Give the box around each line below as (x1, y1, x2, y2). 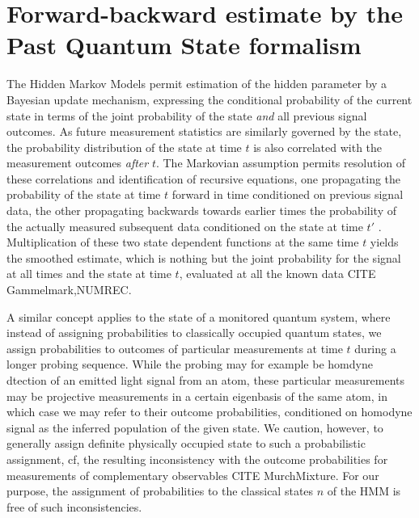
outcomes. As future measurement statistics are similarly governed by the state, (6, 123, 402, 140)
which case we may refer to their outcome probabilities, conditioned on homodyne (6, 403, 413, 420)
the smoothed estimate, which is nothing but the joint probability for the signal (6, 249, 401, 266)
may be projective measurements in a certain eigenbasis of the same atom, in (6, 387, 387, 404)
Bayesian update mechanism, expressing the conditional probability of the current (6, 91, 413, 107)
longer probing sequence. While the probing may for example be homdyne (6, 356, 373, 373)
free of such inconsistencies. (6, 498, 142, 515)
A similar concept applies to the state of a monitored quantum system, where (6, 308, 391, 325)
